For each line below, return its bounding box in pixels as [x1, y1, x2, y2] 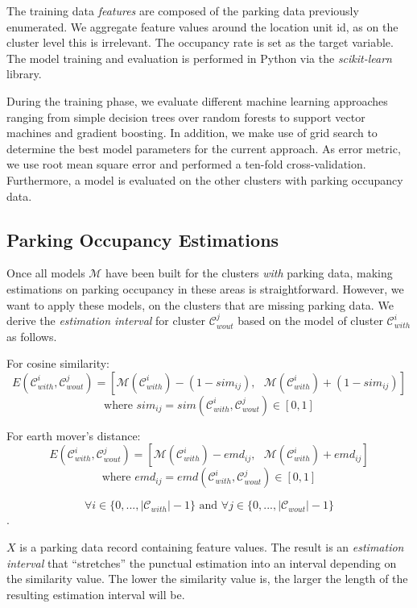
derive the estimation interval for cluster [6, 312, 206, 329]
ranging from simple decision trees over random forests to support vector [6, 108, 365, 125]
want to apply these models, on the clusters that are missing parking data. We [6, 296, 394, 313]
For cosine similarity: [6, 355, 109, 372]
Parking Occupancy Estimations [6, 227, 279, 252]
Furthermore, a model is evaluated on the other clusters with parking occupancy [6, 171, 403, 188]
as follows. [6, 327, 57, 344]
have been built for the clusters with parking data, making [105, 264, 393, 281]
